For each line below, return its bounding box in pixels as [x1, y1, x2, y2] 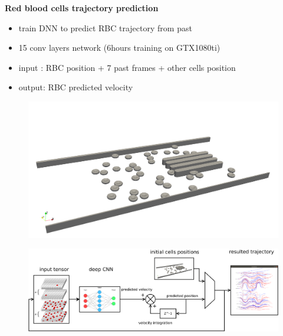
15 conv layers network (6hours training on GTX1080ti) [18, 41, 221, 54]
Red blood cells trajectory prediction [5, 2, 159, 14]
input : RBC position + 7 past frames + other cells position [18, 61, 236, 73]
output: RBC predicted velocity [18, 81, 133, 93]
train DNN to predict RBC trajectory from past [18, 21, 192, 34]
